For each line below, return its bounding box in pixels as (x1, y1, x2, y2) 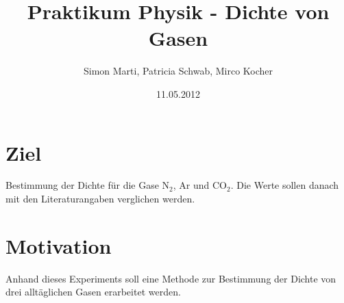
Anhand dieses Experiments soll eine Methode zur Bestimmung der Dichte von (5, 271, 336, 285)
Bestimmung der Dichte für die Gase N (5, 178, 170, 192)
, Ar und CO (173, 178, 227, 192)
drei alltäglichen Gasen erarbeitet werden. (5, 285, 181, 299)
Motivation (5, 231, 112, 259)
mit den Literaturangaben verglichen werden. (5, 192, 195, 206)
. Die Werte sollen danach (230, 178, 339, 192)
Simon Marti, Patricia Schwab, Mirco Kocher (83, 64, 273, 78)
